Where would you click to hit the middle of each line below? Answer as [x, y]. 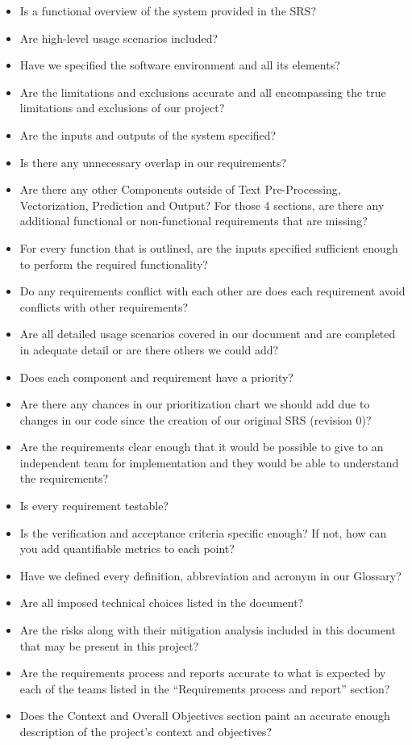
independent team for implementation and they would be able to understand [209, 462]
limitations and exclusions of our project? [122, 108]
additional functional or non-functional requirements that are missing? [194, 221]
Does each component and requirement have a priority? [156, 377]
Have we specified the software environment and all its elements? [180, 65]
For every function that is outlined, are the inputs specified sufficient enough [209, 247]
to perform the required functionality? [114, 264]
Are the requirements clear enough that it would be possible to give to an [202, 447]
